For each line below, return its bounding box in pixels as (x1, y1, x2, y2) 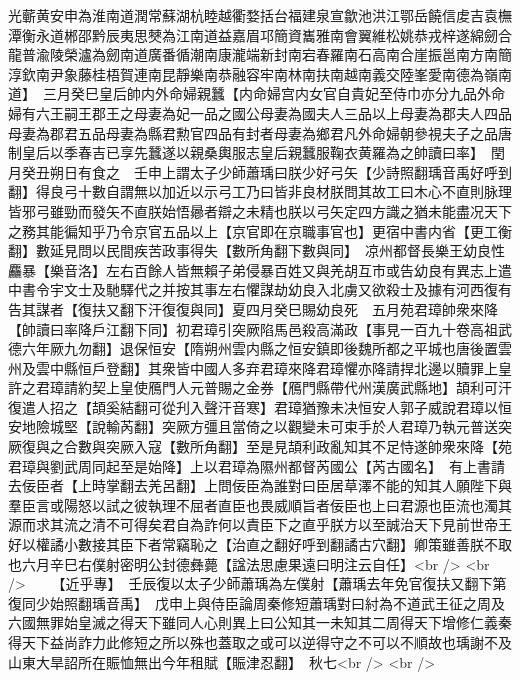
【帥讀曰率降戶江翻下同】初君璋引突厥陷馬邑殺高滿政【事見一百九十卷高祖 (8, 318, 498, 339)
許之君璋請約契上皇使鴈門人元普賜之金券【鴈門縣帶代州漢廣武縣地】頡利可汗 (8, 377, 512, 398)
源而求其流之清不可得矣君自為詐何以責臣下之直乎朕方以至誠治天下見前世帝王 (8, 514, 512, 535)
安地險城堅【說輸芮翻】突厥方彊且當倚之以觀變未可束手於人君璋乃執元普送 (8, 416, 498, 437)
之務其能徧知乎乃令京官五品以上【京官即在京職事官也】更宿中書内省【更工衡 (8, 220, 512, 241)
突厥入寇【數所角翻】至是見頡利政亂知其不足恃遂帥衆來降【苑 (105, 436, 512, 457)
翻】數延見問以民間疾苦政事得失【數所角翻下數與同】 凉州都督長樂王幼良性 (8, 240, 505, 261)
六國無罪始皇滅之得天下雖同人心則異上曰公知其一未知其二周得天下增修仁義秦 (8, 612, 512, 633)
